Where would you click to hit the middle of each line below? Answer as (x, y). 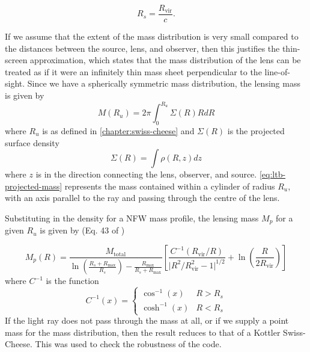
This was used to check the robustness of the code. (128, 344)
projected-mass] (34, 186)
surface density (32, 142)
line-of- (277, 71)
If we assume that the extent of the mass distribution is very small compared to (152, 36)
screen (16, 60)
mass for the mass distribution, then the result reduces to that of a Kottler (143, 332)
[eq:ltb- (272, 174)
